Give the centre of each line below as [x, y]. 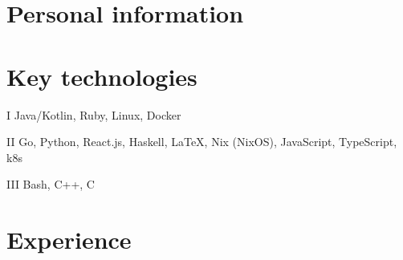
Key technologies [102, 76]
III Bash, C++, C [51, 184]
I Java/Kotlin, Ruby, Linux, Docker [94, 114]
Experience [69, 240]
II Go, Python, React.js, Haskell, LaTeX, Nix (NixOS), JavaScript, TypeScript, [202, 142]
